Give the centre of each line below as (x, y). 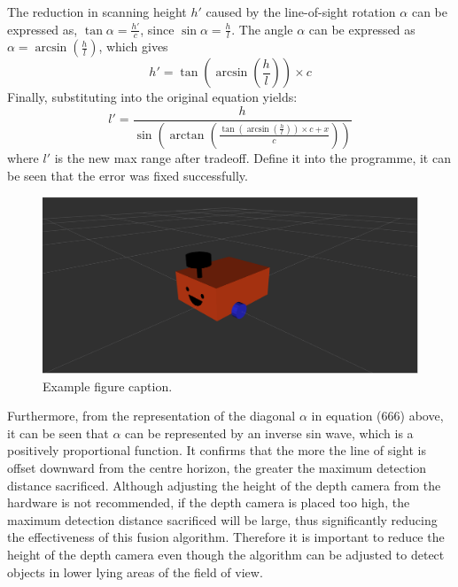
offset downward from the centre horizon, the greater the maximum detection (217, 468)
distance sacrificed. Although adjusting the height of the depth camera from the (224, 485)
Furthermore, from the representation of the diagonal (151, 416)
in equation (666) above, (377, 416)
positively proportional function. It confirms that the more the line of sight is (217, 450)
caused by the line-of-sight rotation (301, 12)
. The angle (262, 29)
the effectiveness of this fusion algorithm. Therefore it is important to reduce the (226, 537)
